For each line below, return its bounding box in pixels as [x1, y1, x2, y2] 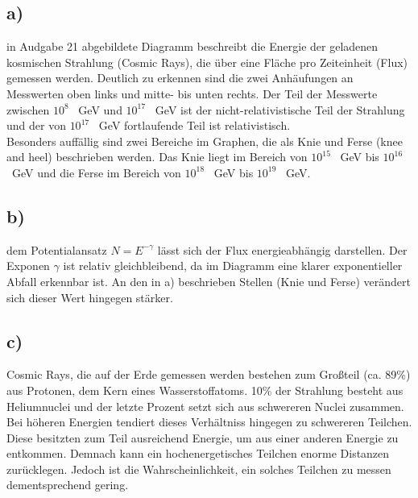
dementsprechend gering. [6, 476, 129, 493]
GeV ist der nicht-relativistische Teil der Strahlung [155, 101, 405, 118]
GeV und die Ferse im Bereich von [11, 164, 181, 181]
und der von [6, 117, 66, 134]
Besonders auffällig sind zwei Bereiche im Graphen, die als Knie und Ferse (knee [6, 132, 403, 149]
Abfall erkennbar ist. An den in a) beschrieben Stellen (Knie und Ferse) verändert [6, 272, 411, 289]
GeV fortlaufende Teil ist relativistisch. [98, 117, 291, 134]
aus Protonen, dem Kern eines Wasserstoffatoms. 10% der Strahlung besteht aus [6, 381, 404, 398]
